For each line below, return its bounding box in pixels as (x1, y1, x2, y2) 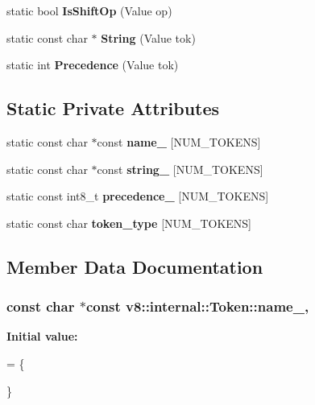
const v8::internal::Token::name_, (85, 296, 309, 316)
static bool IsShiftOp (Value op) (6, 2, 172, 19)
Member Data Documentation (6, 254, 263, 279)
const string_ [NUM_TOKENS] (97, 160, 263, 177)
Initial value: (6, 328, 78, 345)
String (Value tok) (101, 29, 196, 46)
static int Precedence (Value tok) (6, 56, 179, 73)
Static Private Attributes (6, 96, 220, 121)
